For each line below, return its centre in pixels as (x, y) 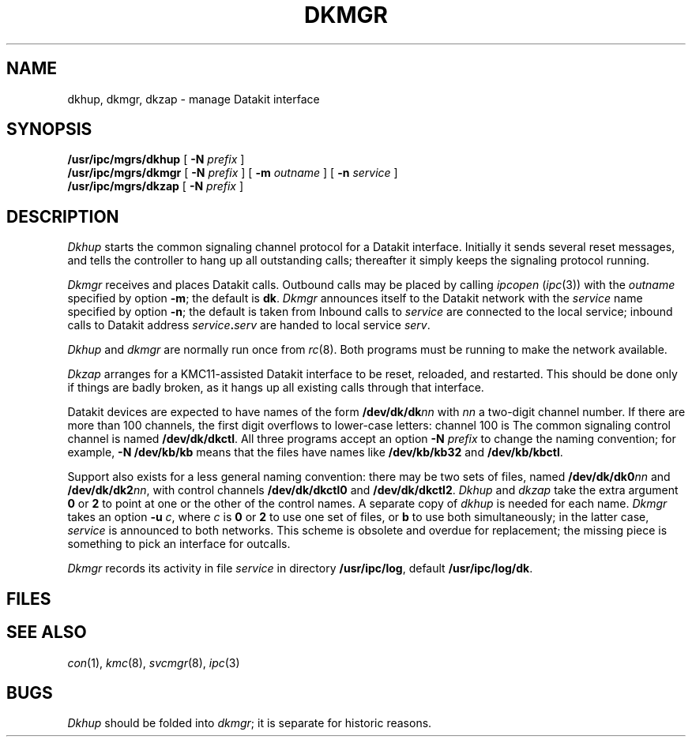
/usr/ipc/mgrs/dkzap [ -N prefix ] (156, 186)
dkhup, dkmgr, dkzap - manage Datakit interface (194, 99)
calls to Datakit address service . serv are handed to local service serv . (249, 325)
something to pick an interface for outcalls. (179, 544)
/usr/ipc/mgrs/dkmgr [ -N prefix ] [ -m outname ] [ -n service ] (233, 173)
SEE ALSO (47, 632)
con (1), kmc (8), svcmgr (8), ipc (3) (154, 662)
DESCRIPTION (63, 216)
